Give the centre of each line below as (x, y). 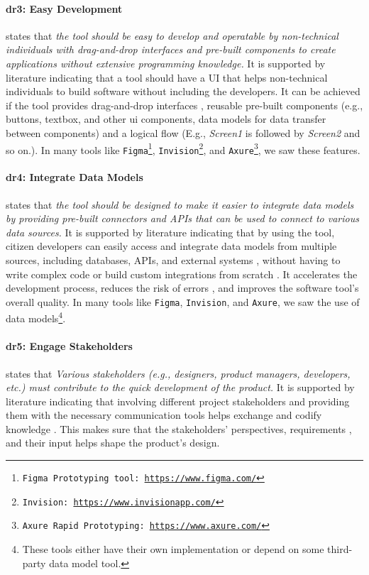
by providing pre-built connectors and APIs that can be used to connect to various (182, 218)
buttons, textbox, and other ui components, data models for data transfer (166, 119)
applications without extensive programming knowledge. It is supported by (166, 63)
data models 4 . (36, 317)
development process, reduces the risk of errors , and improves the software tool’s (182, 288)
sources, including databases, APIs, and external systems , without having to (173, 260)
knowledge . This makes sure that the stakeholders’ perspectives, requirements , (179, 428)
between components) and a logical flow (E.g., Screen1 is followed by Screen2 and (183, 132)
